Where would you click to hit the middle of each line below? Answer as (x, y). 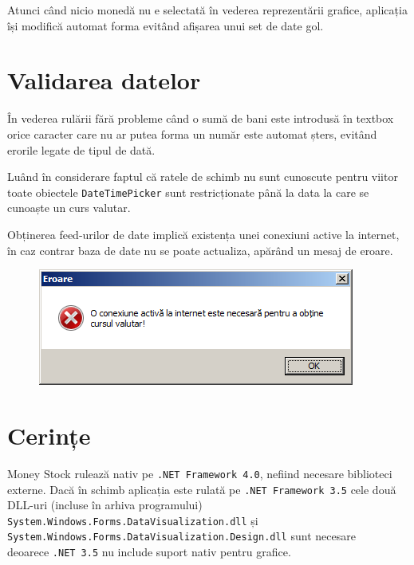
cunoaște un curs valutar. (69, 208)
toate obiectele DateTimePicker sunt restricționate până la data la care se (188, 192)
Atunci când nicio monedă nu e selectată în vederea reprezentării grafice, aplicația (207, 10)
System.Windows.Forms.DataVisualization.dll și (133, 520)
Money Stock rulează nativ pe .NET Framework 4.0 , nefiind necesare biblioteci (200, 473)
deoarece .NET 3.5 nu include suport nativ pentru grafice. (149, 552)
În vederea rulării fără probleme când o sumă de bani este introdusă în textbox (201, 118)
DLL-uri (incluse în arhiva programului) (105, 505)
